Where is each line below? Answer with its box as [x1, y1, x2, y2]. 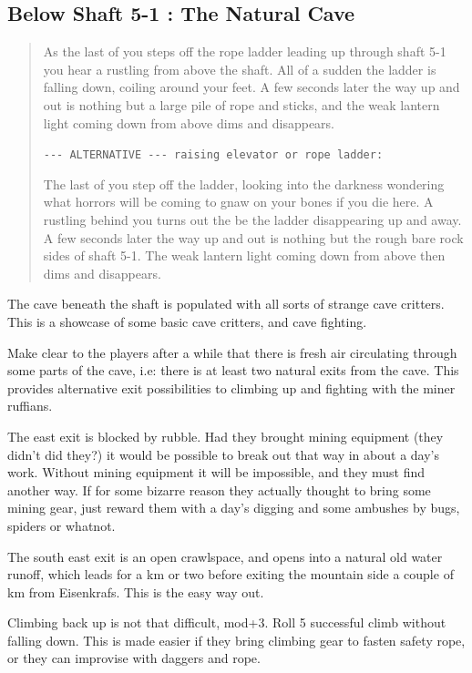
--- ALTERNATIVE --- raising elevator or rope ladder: [43, 148, 384, 162]
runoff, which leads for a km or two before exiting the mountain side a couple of [7, 565, 454, 584]
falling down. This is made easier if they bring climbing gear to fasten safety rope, [7, 630, 466, 649]
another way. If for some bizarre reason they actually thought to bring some [7, 480, 431, 499]
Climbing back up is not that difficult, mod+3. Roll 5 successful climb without [7, 613, 446, 632]
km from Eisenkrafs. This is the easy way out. [7, 582, 264, 601]
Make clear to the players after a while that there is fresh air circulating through [7, 342, 457, 362]
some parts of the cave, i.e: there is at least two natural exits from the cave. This [7, 361, 459, 380]
